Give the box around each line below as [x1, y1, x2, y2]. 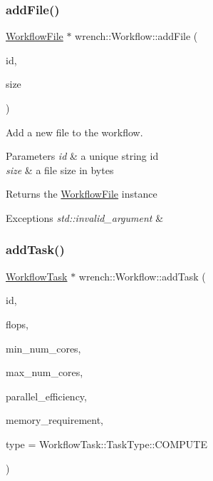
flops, [6, 316, 28, 331]
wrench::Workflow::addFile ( [75, 29, 198, 44]
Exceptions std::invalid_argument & [6, 210, 164, 225]
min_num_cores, [6, 340, 81, 355]
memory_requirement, [6, 412, 104, 427]
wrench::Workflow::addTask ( [78, 268, 206, 283]
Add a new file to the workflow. [6, 124, 143, 139]
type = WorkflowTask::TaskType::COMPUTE [6, 436, 207, 451]
